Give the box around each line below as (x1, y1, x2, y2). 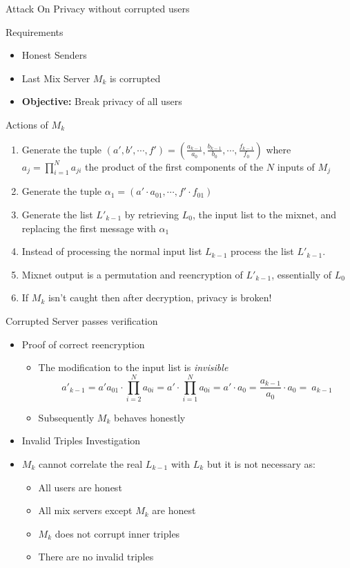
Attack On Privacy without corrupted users (6, 1, 190, 15)
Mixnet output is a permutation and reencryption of (21, 267, 243, 281)
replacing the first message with (21, 220, 156, 235)
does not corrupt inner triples (55, 526, 180, 540)
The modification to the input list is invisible (38, 360, 229, 375)
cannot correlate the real (38, 457, 143, 471)
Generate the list (21, 207, 93, 221)
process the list (231, 244, 294, 258)
